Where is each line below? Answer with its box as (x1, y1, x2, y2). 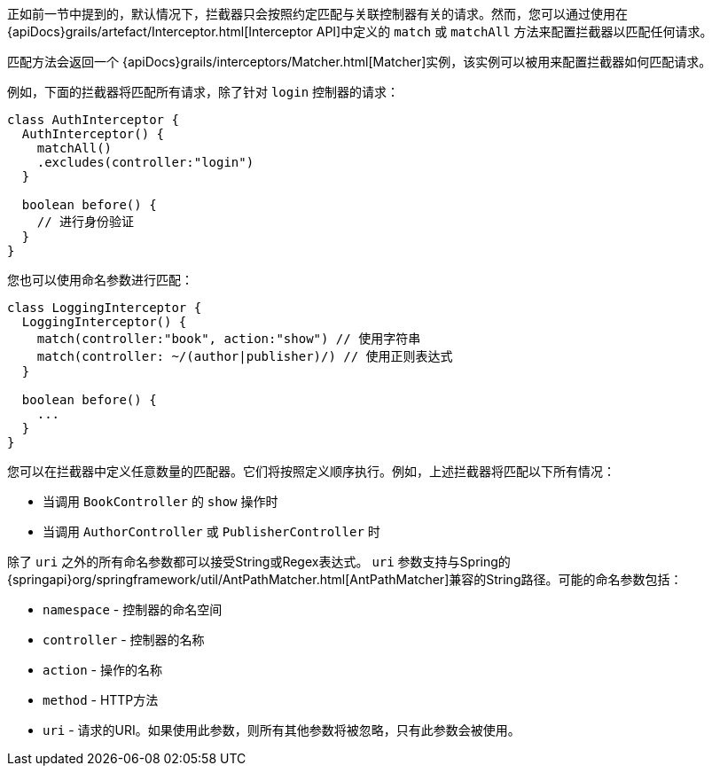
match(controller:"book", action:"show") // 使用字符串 (36, 332, 421, 346)
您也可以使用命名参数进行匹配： (7, 272, 193, 287)
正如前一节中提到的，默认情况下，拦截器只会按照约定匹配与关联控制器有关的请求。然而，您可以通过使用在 (7, 6, 628, 21)
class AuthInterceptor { (7, 113, 179, 127)
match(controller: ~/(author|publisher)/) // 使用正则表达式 (36, 349, 453, 363)
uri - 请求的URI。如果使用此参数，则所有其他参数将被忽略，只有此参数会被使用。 (43, 722, 520, 738)
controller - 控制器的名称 (43, 632, 205, 647)
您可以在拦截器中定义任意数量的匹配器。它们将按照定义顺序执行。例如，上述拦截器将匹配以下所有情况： (7, 464, 615, 479)
